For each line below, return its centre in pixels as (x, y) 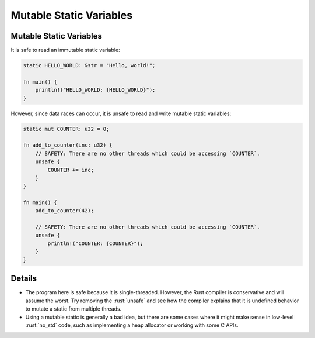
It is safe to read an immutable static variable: (65, 50)
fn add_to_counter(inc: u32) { (68, 145)
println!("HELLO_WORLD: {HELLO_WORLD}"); (95, 90)
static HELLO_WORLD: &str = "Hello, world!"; (89, 65)
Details (24, 279)
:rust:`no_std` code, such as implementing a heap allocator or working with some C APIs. (132, 325)
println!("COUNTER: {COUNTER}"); (95, 244)
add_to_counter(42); (65, 211)
